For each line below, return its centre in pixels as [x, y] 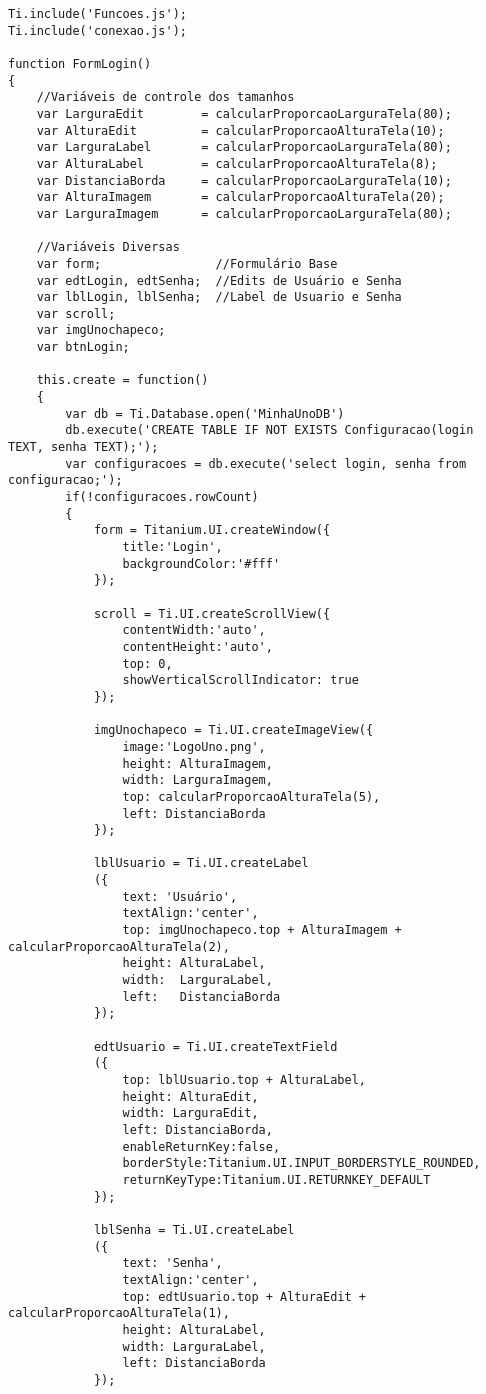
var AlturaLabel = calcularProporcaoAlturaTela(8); [237, 163]
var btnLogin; [83, 347]
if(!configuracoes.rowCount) [162, 497]
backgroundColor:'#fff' [201, 563]
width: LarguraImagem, [197, 780]
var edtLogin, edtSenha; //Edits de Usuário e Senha [219, 280]
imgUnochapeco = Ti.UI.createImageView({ [233, 730]
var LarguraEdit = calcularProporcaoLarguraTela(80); [244, 113]
